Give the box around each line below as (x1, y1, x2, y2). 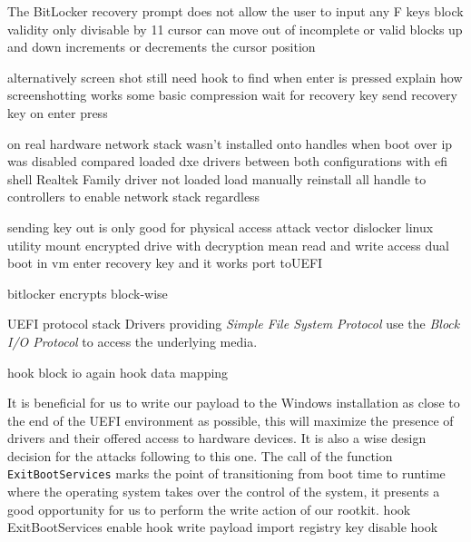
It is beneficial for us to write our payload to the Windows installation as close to (7, 393, 460, 412)
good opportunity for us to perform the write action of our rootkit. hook (7, 499, 411, 518)
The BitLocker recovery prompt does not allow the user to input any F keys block (7, 2, 464, 20)
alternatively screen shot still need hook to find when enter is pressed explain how (7, 67, 463, 86)
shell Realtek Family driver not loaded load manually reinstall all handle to (7, 169, 427, 188)
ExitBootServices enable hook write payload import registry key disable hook (7, 517, 438, 537)
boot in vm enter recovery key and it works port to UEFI (7, 253, 323, 272)
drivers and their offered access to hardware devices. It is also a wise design (7, 429, 427, 448)
